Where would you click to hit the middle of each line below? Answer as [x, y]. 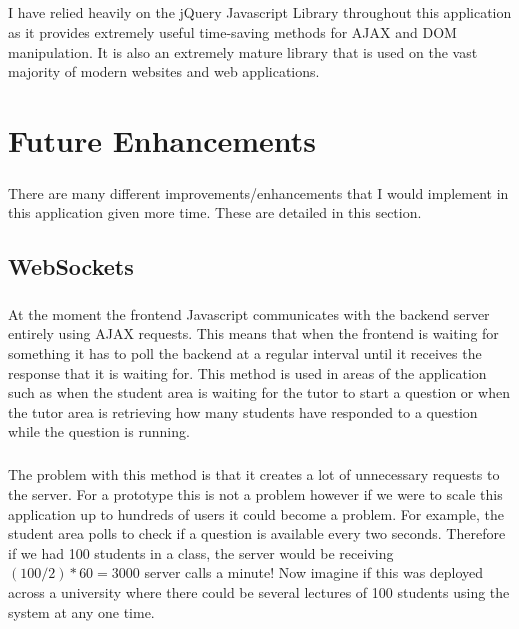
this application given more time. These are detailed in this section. [215, 212]
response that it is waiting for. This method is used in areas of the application [247, 372]
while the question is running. [99, 431]
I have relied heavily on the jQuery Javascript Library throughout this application [260, 12]
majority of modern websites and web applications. [164, 71]
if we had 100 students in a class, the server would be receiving [201, 552]
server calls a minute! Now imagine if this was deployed [314, 572]
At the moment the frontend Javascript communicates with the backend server [249, 313]
